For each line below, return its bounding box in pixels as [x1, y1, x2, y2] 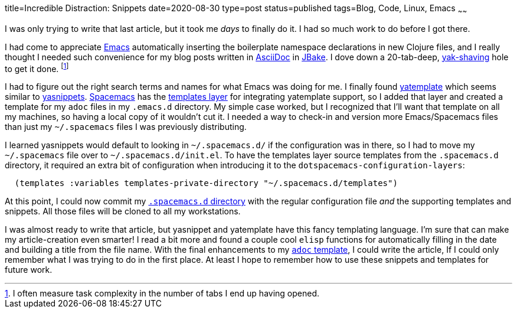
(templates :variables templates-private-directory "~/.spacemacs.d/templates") [14, 178, 398, 188]
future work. [5, 265, 53, 275]
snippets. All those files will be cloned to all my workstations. [5, 206, 241, 217]
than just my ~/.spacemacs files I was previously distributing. [5, 122, 247, 132]
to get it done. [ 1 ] [5, 61, 69, 74]
